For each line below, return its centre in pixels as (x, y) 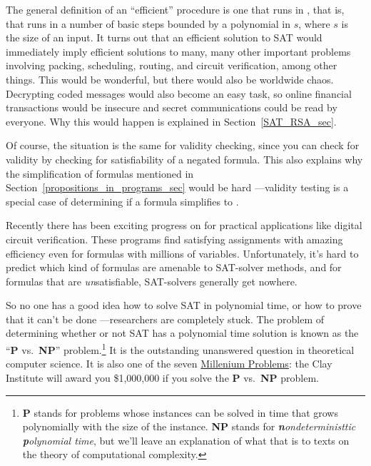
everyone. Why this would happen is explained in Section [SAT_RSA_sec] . (171, 121)
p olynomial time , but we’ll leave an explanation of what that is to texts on (186, 440)
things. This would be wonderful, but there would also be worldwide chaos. (170, 79)
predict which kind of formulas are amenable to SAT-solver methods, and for (174, 267)
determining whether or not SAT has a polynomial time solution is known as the (182, 333)
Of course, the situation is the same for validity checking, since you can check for (183, 145)
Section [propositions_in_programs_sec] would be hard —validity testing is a (177, 187)
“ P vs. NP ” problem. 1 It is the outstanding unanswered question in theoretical (180, 349)
